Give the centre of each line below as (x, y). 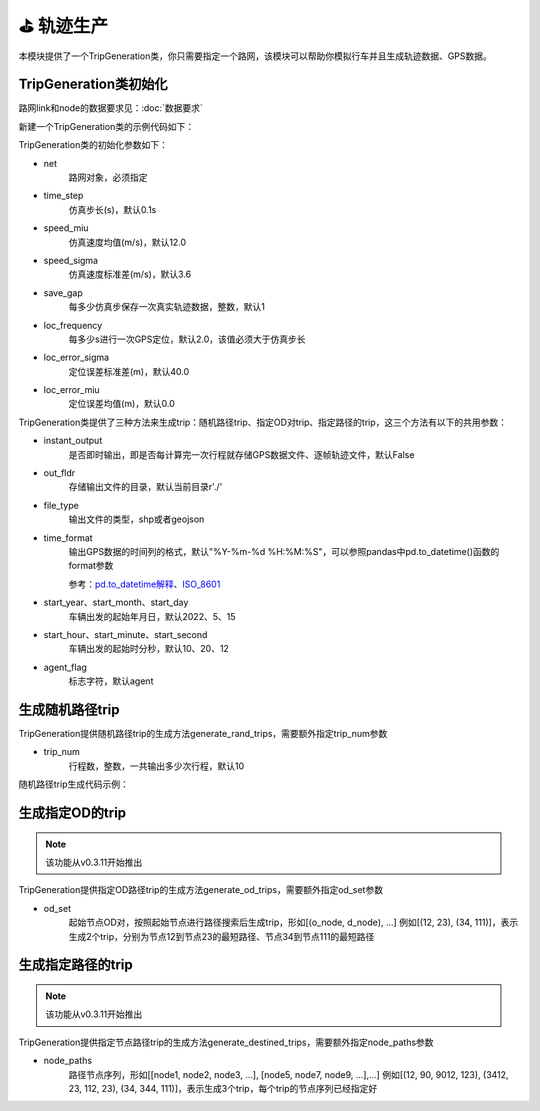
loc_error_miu (71, 390)
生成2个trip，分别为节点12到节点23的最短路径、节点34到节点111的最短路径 (221, 936)
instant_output (73, 441)
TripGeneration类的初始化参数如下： (93, 145)
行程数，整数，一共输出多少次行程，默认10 (156, 766)
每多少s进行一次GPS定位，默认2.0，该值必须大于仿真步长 (187, 339)
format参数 (91, 566)
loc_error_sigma (76, 357)
